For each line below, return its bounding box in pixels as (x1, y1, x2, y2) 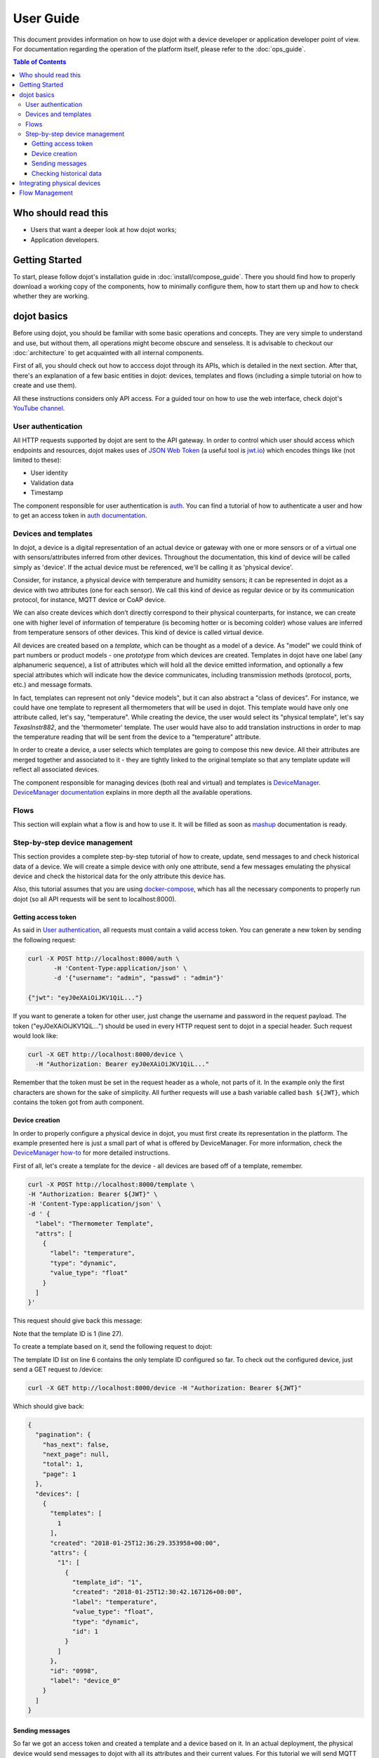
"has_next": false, (42, 1440, 110, 1449)
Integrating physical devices (19, 179, 101, 188)
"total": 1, (42, 1460, 84, 1468)
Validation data (30, 478, 74, 487)
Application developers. (30, 236, 100, 244)
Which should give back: (13, 1401, 84, 1410)
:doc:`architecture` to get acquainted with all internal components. (13, 349, 204, 357)
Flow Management (19, 188, 73, 197)
